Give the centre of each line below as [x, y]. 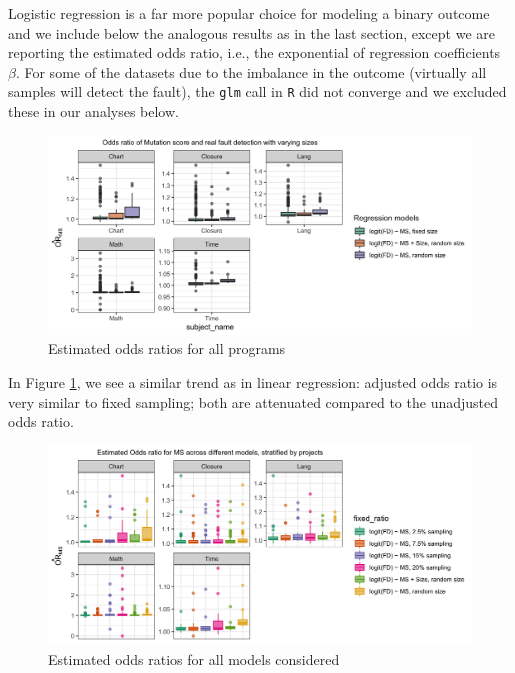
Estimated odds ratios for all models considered [194, 658]
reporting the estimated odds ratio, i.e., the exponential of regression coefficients [254, 52]
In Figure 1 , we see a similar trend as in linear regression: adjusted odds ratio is [253, 381]
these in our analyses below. [93, 111]
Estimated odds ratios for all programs [167, 348]
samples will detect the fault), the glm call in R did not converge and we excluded [257, 91]
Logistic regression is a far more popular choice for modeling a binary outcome [249, 13]
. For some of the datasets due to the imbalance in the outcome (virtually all [251, 71]
